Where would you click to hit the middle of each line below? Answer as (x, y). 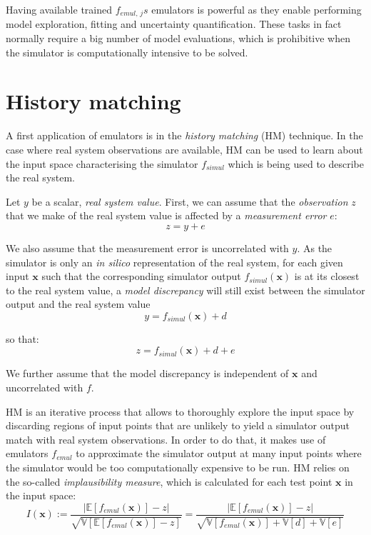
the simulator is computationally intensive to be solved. (127, 52)
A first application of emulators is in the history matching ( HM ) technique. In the (184, 135)
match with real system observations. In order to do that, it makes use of (166, 439)
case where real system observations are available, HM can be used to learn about (184, 149)
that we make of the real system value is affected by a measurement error (166, 215)
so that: (22, 338)
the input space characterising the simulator (102, 163)
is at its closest (327, 276)
